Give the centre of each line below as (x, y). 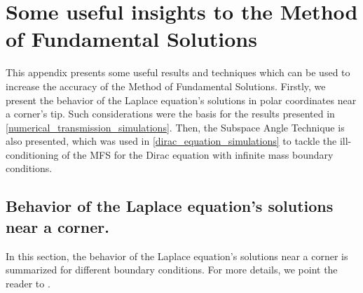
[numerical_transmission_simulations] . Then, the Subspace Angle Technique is (175, 127)
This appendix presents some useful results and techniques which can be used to (178, 72)
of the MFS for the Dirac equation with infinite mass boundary (198, 154)
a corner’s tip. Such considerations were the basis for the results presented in (170, 114)
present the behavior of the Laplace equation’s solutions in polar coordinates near (181, 100)
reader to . (28, 283)
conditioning (32, 154)
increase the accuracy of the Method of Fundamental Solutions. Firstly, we (166, 86)
